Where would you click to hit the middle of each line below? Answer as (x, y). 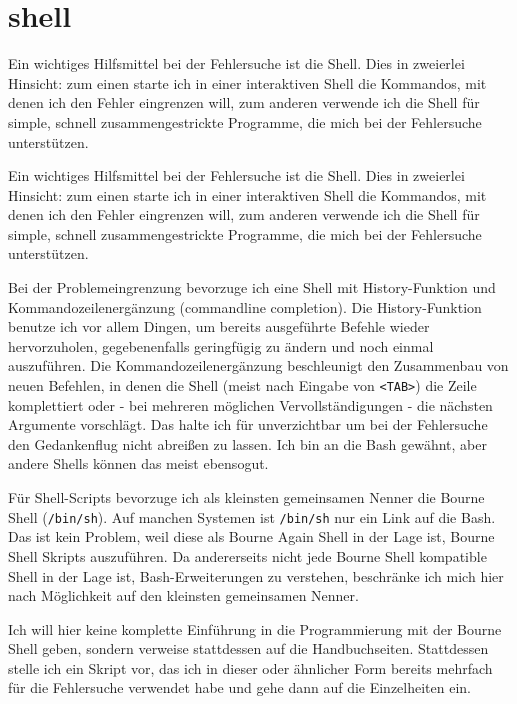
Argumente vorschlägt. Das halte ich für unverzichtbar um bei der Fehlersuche (248, 424)
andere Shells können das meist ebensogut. (138, 463)
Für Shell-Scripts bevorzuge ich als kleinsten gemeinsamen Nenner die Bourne (246, 497)
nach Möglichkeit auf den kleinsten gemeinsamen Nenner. (183, 595)
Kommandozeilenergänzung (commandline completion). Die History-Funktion (245, 306)
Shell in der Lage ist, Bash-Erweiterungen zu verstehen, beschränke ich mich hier (256, 575)
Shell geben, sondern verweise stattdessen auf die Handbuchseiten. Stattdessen (248, 648)
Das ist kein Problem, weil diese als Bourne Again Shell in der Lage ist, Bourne (251, 536)
